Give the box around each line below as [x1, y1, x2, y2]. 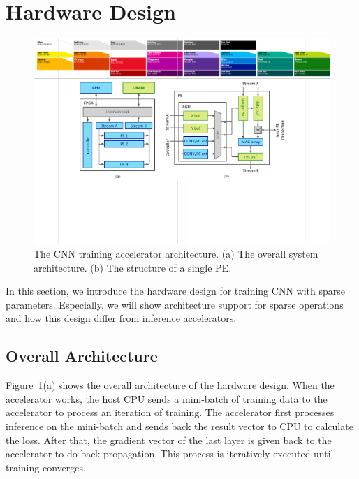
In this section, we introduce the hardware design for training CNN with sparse [6, 283, 345, 298]
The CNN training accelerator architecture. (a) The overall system [34, 246, 318, 261]
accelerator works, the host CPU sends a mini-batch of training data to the [6, 391, 328, 406]
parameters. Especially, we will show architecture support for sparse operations [6, 297, 344, 311]
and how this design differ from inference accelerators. [6, 311, 237, 325]
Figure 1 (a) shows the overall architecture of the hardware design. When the [6, 378, 335, 392]
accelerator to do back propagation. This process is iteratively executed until [6, 446, 334, 461]
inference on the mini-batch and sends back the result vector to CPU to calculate [6, 419, 353, 434]
